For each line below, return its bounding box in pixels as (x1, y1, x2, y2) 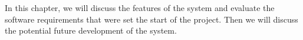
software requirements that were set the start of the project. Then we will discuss (5, 13, 298, 25)
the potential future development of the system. (5, 24, 177, 37)
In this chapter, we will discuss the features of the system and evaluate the (5, 2, 275, 13)
